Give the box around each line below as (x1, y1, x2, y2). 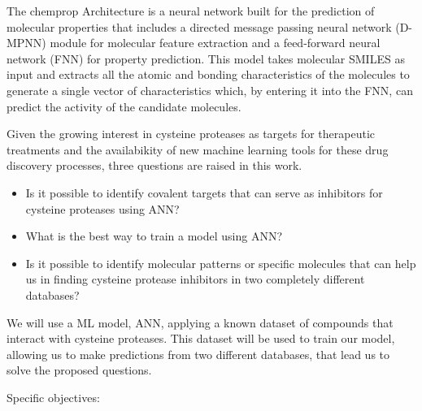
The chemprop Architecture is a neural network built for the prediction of (7, 2, 375, 19)
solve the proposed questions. (7, 361, 152, 379)
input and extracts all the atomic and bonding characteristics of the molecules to (7, 66, 410, 83)
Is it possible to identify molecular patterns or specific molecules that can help (25, 254, 416, 271)
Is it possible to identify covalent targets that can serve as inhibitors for (25, 184, 383, 201)
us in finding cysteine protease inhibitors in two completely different (25, 270, 365, 288)
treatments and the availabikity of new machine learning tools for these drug (7, 141, 389, 158)
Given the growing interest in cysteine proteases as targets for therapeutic (7, 125, 376, 142)
